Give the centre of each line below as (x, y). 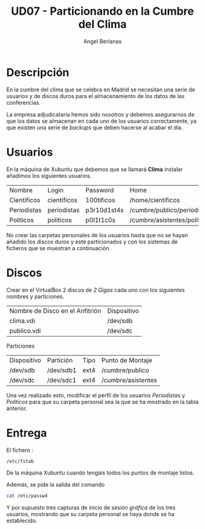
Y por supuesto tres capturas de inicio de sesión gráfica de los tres (91, 508)
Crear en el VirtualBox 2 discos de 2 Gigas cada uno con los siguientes (95, 290)
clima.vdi (22, 321)
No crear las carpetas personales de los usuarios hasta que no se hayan (97, 235)
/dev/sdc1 (62, 380)
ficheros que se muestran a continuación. (59, 248)
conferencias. (23, 102)
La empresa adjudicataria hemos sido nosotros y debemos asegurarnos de (101, 114)
